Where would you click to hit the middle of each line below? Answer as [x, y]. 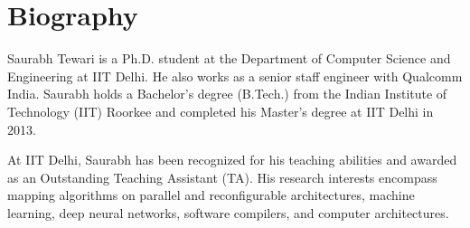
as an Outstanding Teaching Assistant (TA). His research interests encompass [222, 177]
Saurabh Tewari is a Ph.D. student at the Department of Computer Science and [229, 58]
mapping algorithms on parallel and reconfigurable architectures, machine [211, 195]
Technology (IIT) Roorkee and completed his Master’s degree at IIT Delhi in [221, 111]
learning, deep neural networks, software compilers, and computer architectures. [228, 212]
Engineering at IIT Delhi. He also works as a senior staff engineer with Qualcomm [235, 76]
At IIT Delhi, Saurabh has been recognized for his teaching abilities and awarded [232, 160]
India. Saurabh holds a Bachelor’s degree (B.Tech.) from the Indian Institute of [227, 94]
